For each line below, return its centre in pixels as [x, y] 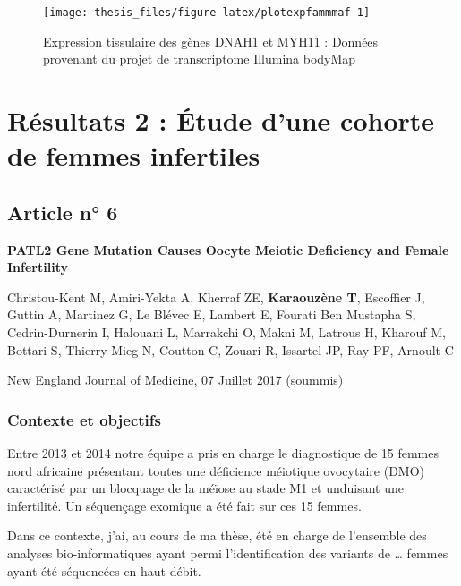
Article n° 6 [63, 212]
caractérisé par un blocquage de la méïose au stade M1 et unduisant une [205, 488]
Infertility [38, 267]
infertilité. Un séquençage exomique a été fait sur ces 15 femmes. [184, 505]
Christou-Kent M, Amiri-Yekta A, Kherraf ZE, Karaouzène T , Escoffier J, [216, 297]
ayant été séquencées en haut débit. [104, 570]
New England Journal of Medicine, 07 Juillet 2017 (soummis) [175, 380]
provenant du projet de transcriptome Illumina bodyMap [200, 59]
